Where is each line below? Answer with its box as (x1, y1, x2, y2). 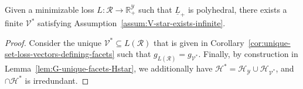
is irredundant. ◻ (25, 74, 89, 86)
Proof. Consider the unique (5, 36, 101, 48)
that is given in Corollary (154, 36, 244, 48)
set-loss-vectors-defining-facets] (5, 48, 115, 60)
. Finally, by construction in (198, 48, 298, 60)
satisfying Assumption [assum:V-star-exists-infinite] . (38, 17, 226, 29)
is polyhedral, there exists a (188, 3, 287, 15)
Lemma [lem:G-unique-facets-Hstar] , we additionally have (5, 62, 213, 74)
